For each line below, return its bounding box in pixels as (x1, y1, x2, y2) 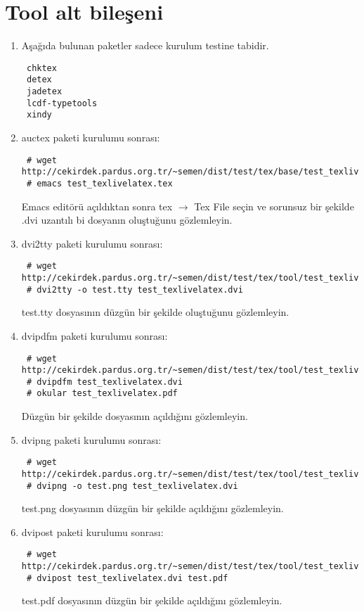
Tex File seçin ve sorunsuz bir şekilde (194, 198, 354, 213)
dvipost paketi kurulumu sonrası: (21, 524, 164, 539)
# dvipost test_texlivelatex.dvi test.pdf (26, 573, 228, 583)
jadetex (26, 87, 63, 97)
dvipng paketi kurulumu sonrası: (21, 432, 162, 447)
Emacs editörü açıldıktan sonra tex (21, 198, 173, 213)
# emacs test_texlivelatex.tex (26, 178, 173, 189)
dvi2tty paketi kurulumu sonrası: (21, 236, 163, 250)
